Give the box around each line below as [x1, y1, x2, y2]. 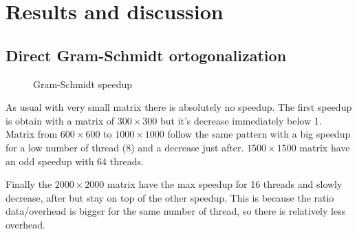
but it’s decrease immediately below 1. [160, 113, 322, 127]
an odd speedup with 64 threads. [6, 153, 144, 168]
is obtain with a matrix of [6, 113, 115, 127]
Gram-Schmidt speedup [33, 76, 133, 91]
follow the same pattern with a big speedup [167, 127, 351, 141]
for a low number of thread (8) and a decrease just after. [6, 140, 244, 154]
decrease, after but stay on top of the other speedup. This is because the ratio [6, 190, 334, 204]
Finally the [6, 177, 52, 191]
